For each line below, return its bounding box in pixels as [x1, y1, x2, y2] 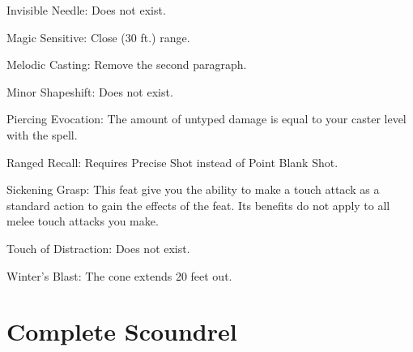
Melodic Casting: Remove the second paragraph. [6, 56, 247, 73]
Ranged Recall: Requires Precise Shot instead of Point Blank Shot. [6, 153, 338, 170]
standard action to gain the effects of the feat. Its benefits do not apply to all [6, 196, 390, 213]
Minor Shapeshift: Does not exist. [6, 83, 173, 100]
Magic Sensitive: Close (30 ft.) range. [6, 28, 190, 45]
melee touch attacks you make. [6, 212, 159, 230]
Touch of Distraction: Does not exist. [6, 239, 190, 256]
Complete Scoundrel [6, 315, 237, 348]
